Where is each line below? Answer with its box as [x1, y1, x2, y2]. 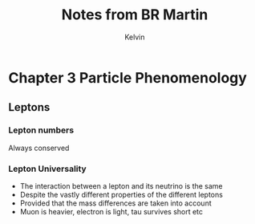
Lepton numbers [8, 124, 75, 136]
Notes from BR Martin [61, 6, 208, 24]
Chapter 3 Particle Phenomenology [8, 68, 247, 87]
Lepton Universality [8, 163, 87, 174]
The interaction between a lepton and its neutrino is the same [19, 181, 223, 190]
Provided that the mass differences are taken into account [19, 198, 212, 208]
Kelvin [123, 32, 145, 42]
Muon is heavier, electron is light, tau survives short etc [19, 206, 203, 216]
